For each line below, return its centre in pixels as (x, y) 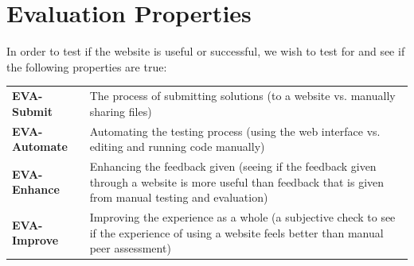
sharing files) (121, 111)
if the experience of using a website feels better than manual (236, 232)
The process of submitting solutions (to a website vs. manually (242, 96)
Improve (35, 240)
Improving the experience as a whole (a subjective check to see (242, 216)
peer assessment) (130, 248)
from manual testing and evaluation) (179, 197)
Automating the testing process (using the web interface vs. (235, 131)
